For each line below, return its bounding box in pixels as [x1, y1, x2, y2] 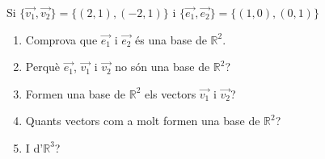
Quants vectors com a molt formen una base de [25, 112, 260, 129]
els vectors [144, 85, 196, 102]
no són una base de [115, 58, 210, 75]
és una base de [135, 31, 207, 48]
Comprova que [25, 31, 98, 48]
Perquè [25, 58, 61, 75]
